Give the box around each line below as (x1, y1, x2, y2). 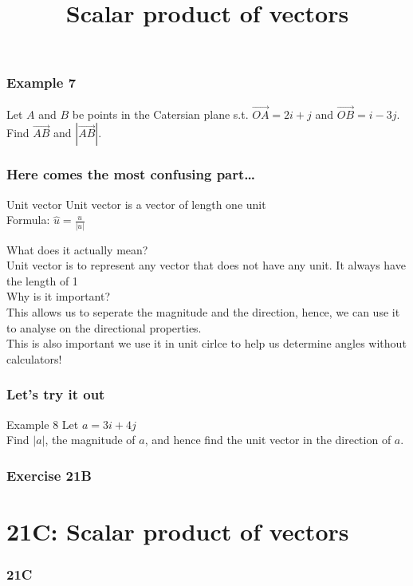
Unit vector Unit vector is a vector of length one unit (6, 195, 266, 212)
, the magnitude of (45, 431, 136, 448)
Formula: (6, 211, 50, 228)
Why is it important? (6, 288, 111, 305)
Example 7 (6, 73, 77, 92)
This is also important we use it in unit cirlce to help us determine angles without (6, 335, 407, 352)
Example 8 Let (6, 415, 79, 432)
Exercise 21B (6, 465, 92, 485)
